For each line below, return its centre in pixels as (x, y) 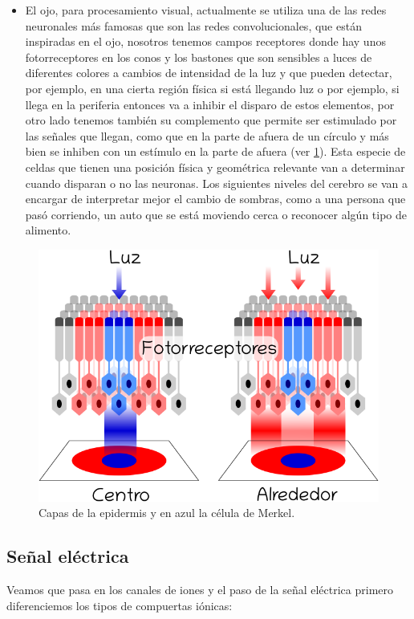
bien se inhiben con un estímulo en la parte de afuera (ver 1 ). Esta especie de (215, 151)
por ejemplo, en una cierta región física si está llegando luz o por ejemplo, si (212, 88)
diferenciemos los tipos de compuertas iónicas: (120, 605)
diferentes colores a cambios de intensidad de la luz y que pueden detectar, (209, 73)
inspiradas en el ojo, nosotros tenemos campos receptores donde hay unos (205, 41)
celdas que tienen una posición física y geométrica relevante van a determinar (215, 167)
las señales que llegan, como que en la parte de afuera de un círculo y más (207, 135)
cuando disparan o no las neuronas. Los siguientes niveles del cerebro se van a (216, 183)
